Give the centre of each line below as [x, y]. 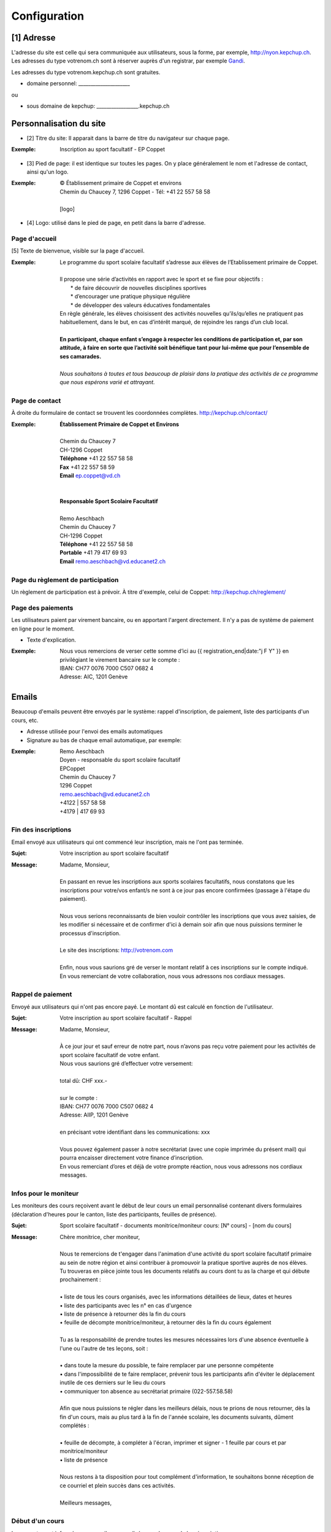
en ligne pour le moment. [43, 629]
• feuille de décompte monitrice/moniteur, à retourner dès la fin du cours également [165, 1322]
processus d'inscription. [90, 933]
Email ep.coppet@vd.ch [90, 476]
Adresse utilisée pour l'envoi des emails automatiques [95, 732]
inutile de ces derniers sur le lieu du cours [112, 1382]
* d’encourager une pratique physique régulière [131, 297]
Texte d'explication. [51, 640]
